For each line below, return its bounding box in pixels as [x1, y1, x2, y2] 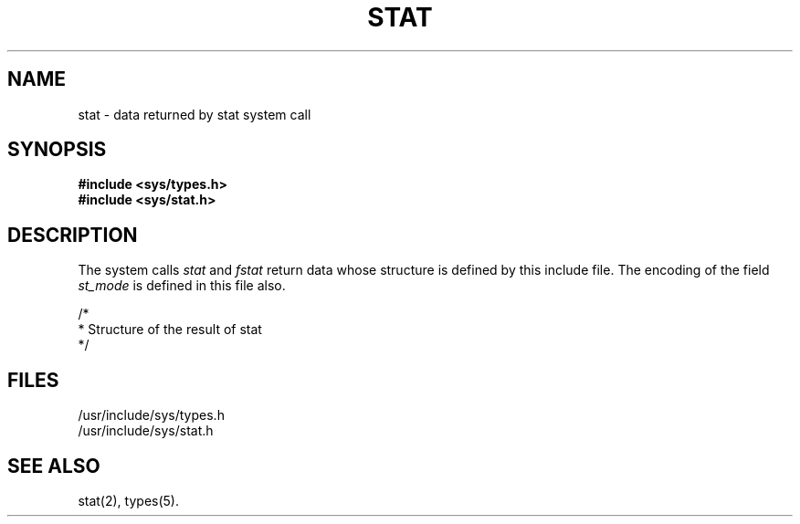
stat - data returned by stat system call [78, 106, 311, 122]
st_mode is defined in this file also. [78, 278, 286, 294]
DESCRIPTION [7, 223, 138, 246]
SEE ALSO [7, 454, 100, 477]
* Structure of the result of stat [78, 321, 262, 338]
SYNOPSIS [7, 138, 107, 162]
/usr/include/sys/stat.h [78, 423, 214, 439]
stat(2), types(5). [78, 492, 179, 508]
